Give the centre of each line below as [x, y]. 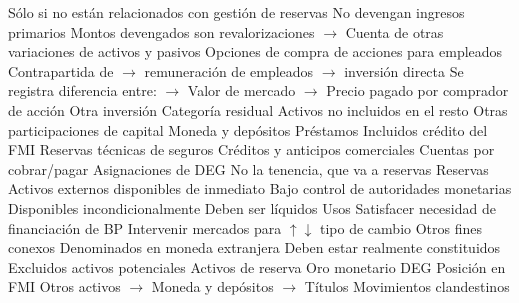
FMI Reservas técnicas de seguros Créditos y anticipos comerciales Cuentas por [251, 149]
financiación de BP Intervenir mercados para [145, 227]
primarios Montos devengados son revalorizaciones [161, 31]
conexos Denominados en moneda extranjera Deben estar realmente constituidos [254, 247]
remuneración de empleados [229, 70]
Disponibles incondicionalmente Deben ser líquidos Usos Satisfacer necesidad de [252, 207]
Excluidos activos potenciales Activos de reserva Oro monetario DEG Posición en [257, 266]
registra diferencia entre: [82, 90]
